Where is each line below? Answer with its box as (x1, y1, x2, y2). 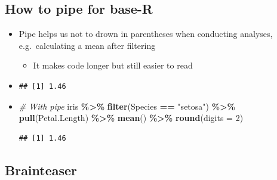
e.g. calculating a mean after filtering (19, 39, 156, 51)
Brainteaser (5, 160, 78, 179)
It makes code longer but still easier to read (33, 59, 193, 72)
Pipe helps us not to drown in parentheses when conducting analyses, (19, 27, 273, 40)
